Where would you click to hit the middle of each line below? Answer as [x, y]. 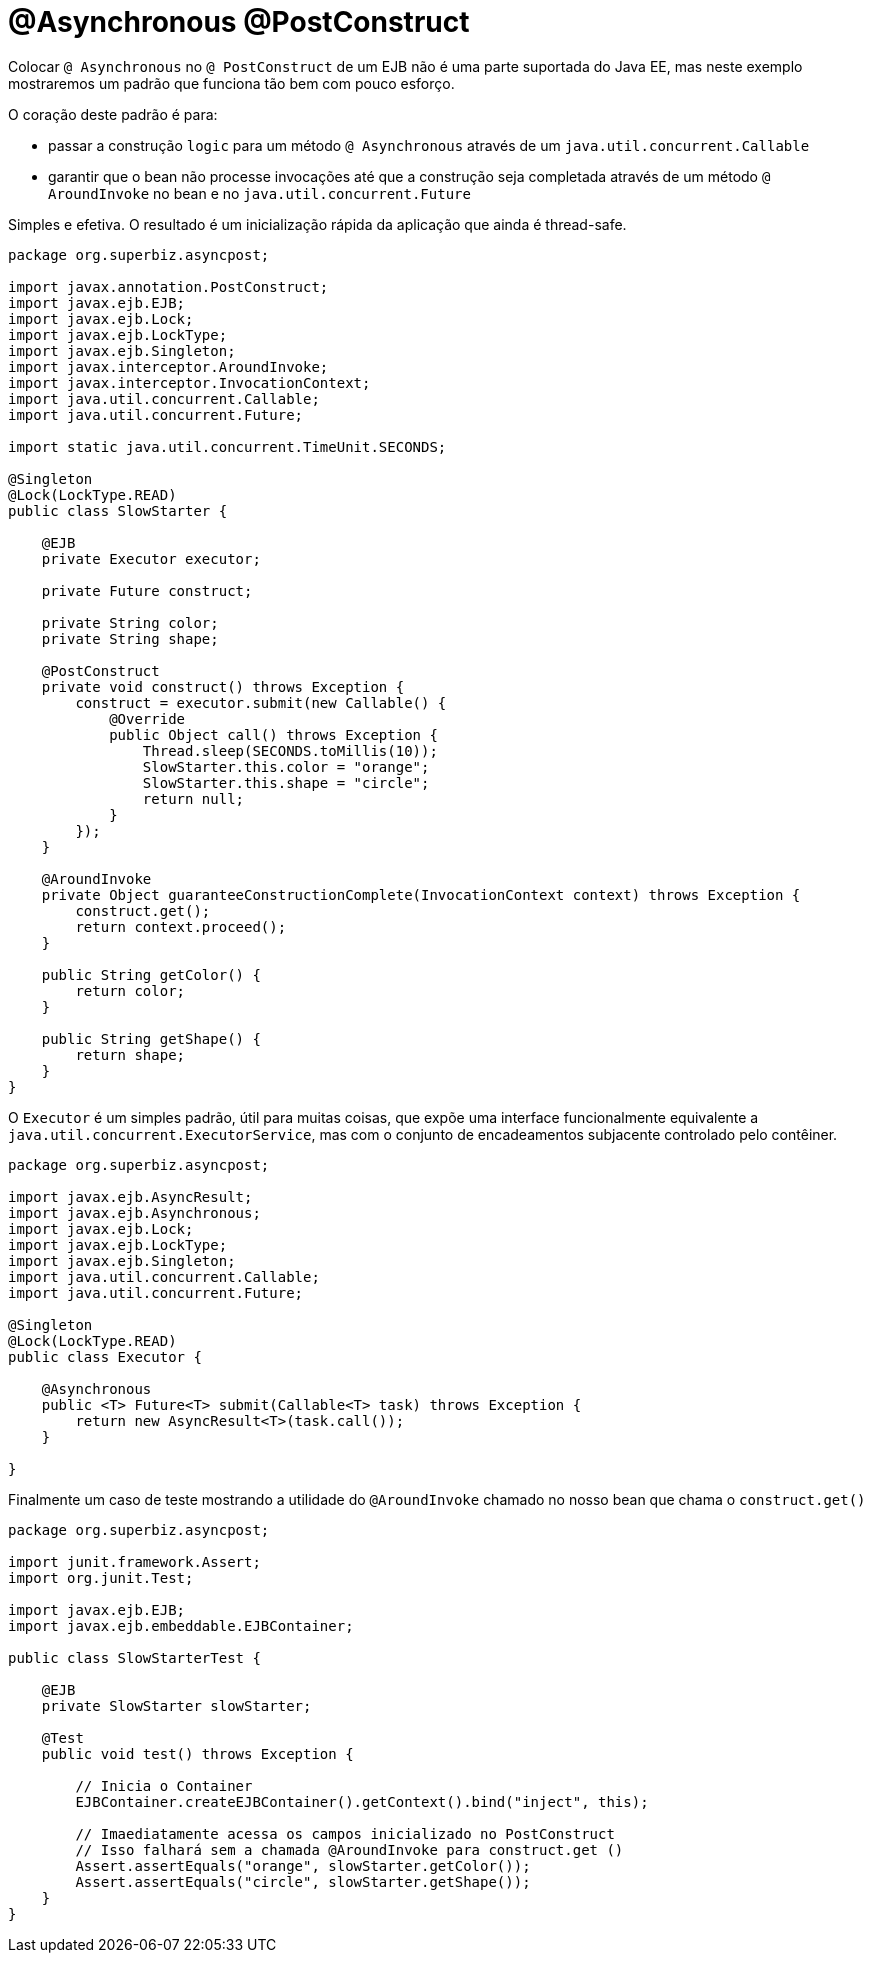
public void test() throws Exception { [197, 1753]
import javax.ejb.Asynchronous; [134, 1212]
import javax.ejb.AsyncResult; [130, 1196]
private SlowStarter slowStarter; [176, 1705]
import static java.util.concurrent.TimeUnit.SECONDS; [227, 446]
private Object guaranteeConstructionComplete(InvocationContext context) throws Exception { [421, 894]
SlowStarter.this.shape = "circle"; [286, 782]
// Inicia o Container [164, 1785]
